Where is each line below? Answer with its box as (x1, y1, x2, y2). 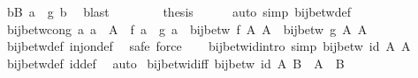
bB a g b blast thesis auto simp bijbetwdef (6, 3, 352, 20)
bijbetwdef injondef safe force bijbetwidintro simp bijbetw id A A (6, 37, 411, 55)
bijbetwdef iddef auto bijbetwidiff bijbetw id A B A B (6, 53, 345, 72)
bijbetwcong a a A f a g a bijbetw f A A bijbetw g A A (6, 19, 368, 38)
